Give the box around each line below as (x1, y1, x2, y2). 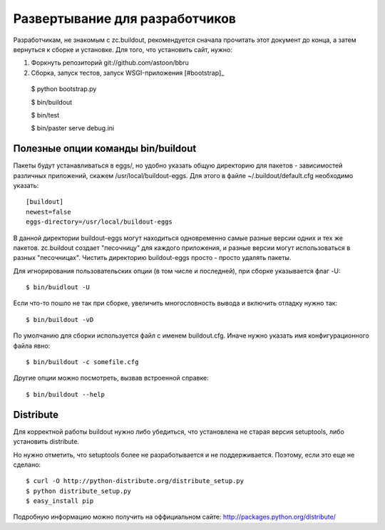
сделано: (13, 460, 41, 469)
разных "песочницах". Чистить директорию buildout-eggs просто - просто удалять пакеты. (13, 254, 292, 262)
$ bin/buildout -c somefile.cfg (26, 358, 139, 366)
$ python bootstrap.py (31, 85, 97, 93)
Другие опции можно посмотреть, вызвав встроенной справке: (13, 374, 210, 383)
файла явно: (13, 341, 51, 350)
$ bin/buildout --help (26, 390, 106, 398)
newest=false (26, 207, 71, 216)
